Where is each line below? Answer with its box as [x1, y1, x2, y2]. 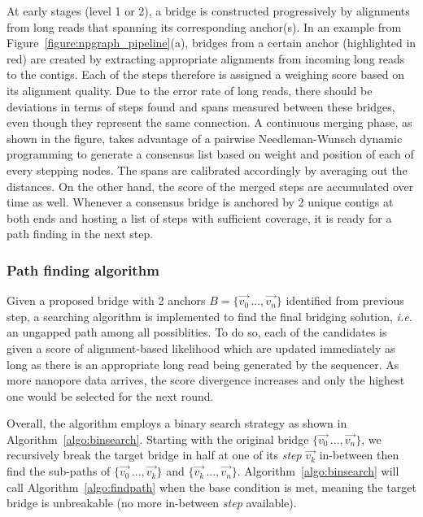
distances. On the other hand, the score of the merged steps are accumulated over [7, 177, 414, 194]
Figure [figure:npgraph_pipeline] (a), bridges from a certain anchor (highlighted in [7, 34, 416, 51]
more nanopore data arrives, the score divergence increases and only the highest [7, 371, 405, 389]
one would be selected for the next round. [7, 387, 214, 404]
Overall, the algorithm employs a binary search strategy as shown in [7, 415, 347, 432]
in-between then [319, 446, 399, 463]
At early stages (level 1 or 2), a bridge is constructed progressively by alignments [7, 2, 410, 19]
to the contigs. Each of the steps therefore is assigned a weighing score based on [7, 66, 404, 83]
